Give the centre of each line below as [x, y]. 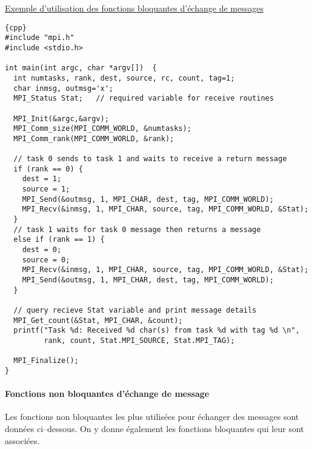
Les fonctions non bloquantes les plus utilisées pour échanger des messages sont [152, 417]
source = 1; [46, 189]
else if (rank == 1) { [59, 240]
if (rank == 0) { [48, 169]
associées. [22, 440]
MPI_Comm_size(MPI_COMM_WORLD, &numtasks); [102, 129]
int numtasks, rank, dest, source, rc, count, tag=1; [124, 78]
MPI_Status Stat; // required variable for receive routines [144, 98]
